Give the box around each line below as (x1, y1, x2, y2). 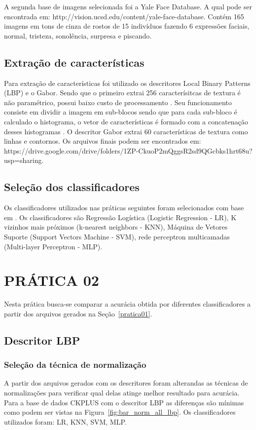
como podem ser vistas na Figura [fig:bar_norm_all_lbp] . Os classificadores (4, 407, 236, 417)
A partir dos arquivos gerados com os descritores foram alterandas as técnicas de (4, 378, 248, 388)
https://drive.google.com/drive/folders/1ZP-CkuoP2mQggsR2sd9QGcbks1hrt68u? (4, 145, 253, 156)
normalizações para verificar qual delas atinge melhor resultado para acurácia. (4, 388, 240, 397)
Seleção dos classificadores (4, 179, 140, 195)
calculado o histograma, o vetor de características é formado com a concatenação (4, 116, 248, 126)
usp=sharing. (4, 155, 44, 165)
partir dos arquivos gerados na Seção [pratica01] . (4, 308, 152, 318)
